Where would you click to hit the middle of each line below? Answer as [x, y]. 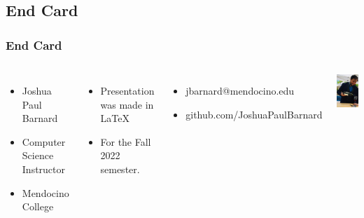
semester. [120, 169]
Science [38, 155]
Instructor [44, 169]
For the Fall [126, 141]
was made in [127, 104]
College [38, 206]
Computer [44, 141]
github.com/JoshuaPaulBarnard [254, 114]
